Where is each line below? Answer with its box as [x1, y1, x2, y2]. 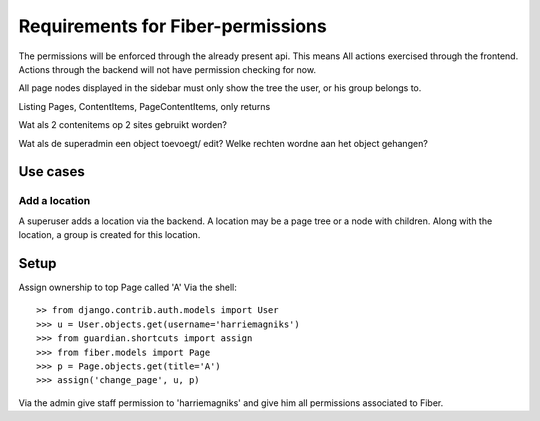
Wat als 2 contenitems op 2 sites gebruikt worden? [18, 119, 227, 131]
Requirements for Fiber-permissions [18, 15, 327, 37]
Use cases [18, 163, 85, 180]
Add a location [18, 194, 91, 208]
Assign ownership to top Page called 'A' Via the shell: [18, 281, 237, 293]
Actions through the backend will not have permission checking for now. [18, 63, 317, 75]
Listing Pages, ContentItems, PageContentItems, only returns [18, 100, 271, 112]
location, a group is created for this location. [18, 229, 201, 241]
